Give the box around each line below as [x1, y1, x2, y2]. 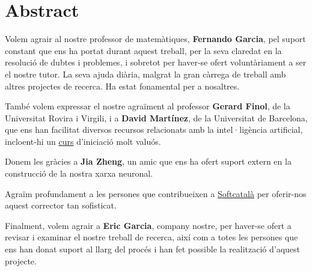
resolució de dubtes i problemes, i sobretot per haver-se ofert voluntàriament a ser [5, 56, 307, 69]
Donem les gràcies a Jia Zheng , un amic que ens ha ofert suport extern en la [5, 155, 292, 168]
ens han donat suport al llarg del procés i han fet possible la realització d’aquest [5, 243, 301, 255]
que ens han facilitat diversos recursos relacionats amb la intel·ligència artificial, [5, 123, 303, 136]
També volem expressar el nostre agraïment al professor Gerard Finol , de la [5, 100, 290, 112]
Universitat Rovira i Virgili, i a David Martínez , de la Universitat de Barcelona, [5, 111, 308, 124]
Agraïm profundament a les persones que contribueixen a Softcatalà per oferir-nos [5, 187, 307, 199]
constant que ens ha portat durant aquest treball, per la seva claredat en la [5, 44, 282, 56]
